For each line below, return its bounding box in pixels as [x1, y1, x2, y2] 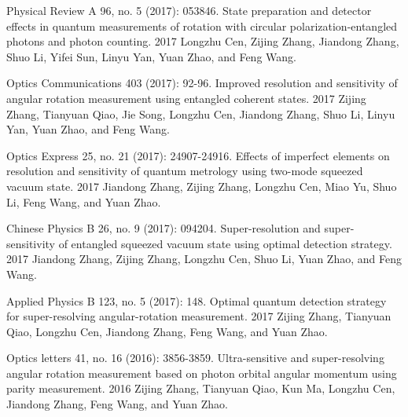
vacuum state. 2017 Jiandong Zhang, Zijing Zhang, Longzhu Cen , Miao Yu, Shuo [6, 177, 397, 194]
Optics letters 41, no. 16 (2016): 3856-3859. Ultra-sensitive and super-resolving [6, 349, 384, 366]
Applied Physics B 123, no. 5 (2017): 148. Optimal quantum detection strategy [6, 292, 387, 309]
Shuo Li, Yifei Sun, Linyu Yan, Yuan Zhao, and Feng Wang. [6, 48, 296, 64]
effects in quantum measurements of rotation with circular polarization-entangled [6, 17, 398, 34]
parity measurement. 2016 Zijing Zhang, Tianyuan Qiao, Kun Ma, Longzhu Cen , [6, 380, 395, 397]
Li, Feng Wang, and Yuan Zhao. [6, 193, 161, 210]
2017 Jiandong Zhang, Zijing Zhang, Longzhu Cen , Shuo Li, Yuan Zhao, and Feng [6, 251, 402, 267]
